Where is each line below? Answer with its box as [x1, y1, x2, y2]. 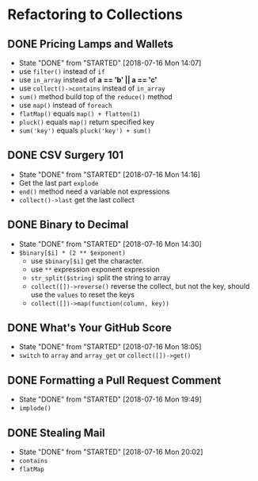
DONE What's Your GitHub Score [7, 321, 172, 335]
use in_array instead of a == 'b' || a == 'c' [18, 75, 157, 84]
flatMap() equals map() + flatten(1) [18, 109, 141, 118]
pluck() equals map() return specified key [18, 117, 155, 126]
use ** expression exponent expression [30, 264, 160, 274]
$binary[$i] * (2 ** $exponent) [18, 248, 126, 257]
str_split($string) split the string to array [30, 272, 171, 283]
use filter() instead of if [18, 67, 105, 76]
